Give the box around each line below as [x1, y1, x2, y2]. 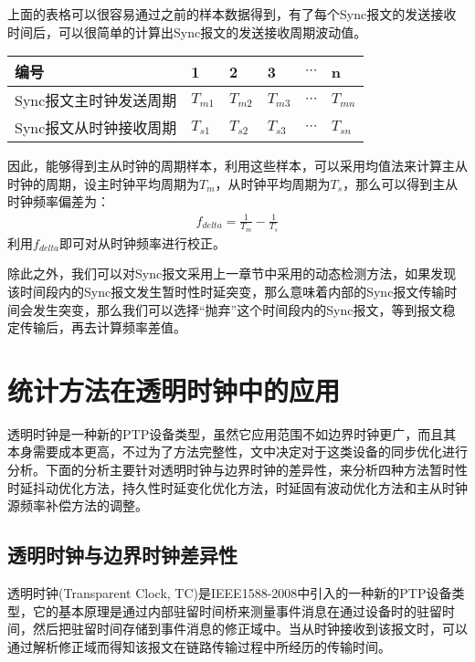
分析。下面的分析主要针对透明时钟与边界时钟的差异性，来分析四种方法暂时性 [7, 460, 468, 479]
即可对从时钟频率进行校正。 [59, 233, 226, 252]
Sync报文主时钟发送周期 [15, 89, 177, 111]
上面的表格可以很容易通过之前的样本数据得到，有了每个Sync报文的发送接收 [7, 5, 457, 23]
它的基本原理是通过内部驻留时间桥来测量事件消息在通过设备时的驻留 [32, 601, 442, 620]
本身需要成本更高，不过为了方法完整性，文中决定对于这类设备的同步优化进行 [7, 442, 468, 461]
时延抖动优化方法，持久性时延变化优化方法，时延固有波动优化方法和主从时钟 [7, 478, 468, 497]
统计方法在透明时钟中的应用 [7, 371, 341, 408]
